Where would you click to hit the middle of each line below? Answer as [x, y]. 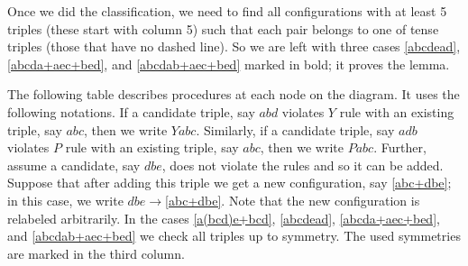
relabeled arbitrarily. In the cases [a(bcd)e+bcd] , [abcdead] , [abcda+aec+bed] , [224, 218]
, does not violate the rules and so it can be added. [303, 165]
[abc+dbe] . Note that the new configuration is [293, 200]
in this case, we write [65, 200]
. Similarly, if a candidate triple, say [295, 129]
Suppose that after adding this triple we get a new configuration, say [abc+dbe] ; [229, 183]
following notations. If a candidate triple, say [131, 111]
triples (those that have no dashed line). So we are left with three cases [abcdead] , [234, 46]
